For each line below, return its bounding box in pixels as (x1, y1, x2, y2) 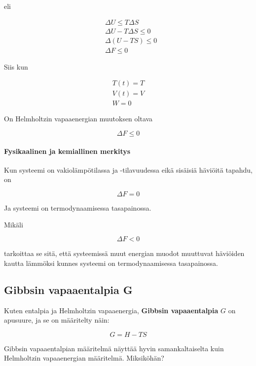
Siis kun (4, 61, 28, 72)
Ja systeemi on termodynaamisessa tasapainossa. (4, 202, 151, 213)
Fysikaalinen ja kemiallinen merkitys (4, 146, 131, 156)
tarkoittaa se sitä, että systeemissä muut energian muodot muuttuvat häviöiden (4, 248, 245, 258)
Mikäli (4, 219, 23, 229)
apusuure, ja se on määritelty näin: (4, 315, 110, 325)
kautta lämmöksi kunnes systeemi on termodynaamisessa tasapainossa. (4, 257, 218, 268)
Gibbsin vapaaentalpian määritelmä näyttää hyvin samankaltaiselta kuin (4, 343, 224, 353)
